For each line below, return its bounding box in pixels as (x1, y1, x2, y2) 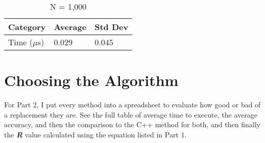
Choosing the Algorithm (4, 70, 179, 91)
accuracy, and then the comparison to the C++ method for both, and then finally (4, 119, 260, 130)
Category (8, 21, 46, 33)
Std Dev (94, 21, 129, 33)
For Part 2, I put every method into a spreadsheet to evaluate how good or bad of (4, 99, 261, 110)
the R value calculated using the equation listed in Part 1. (4, 129, 187, 139)
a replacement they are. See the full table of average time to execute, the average (4, 109, 257, 120)
